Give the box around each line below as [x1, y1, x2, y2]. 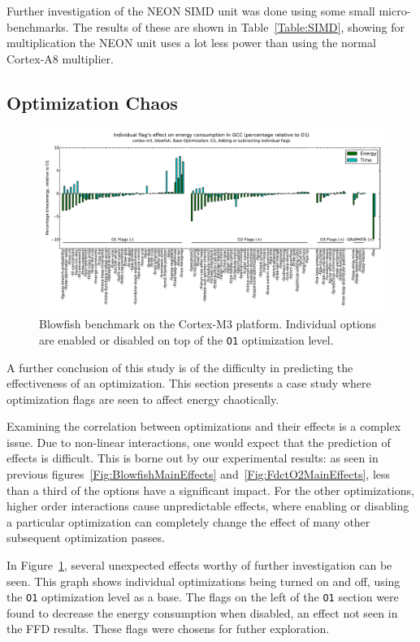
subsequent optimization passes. [6, 529, 165, 546]
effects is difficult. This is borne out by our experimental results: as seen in [6, 449, 379, 466]
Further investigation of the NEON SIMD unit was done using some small [6, 2, 375, 19]
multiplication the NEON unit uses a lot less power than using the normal [6, 34, 376, 51]
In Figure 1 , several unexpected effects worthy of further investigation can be [6, 557, 392, 574]
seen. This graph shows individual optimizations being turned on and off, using [6, 572, 401, 589]
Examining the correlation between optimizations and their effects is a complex [6, 418, 401, 435]
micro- [379, 2, 411, 19]
